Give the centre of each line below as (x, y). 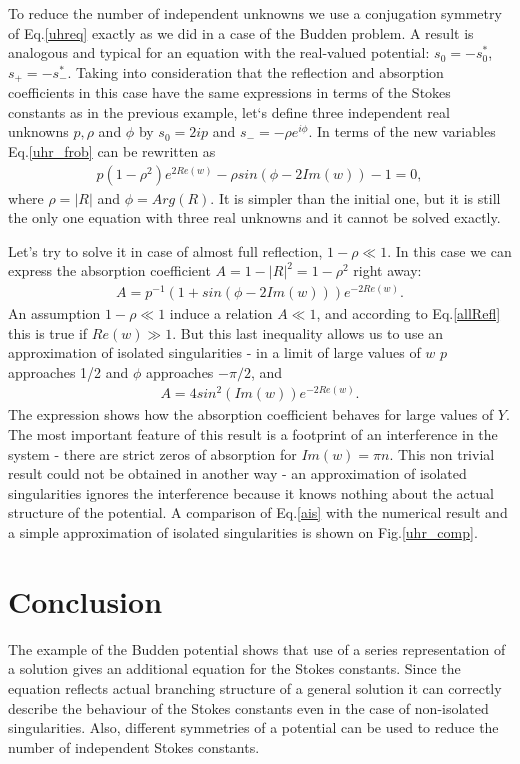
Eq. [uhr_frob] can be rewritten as (112, 151)
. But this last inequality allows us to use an (308, 332)
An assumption (54, 313)
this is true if (48, 332)
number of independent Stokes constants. (134, 746)
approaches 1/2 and (68, 371)
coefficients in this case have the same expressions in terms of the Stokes (229, 92)
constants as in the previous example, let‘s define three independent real (229, 111)
